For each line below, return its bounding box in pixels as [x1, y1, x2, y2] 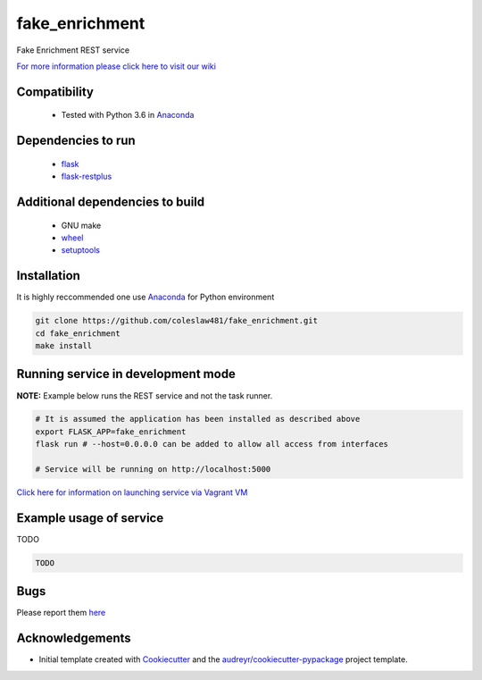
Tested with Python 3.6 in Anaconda [61, 110, 195, 121]
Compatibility [16, 84, 94, 99]
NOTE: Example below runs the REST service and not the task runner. [16, 390, 273, 401]
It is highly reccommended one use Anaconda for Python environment [16, 291, 275, 303]
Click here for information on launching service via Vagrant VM [16, 487, 248, 498]
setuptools [61, 245, 100, 256]
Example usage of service [16, 510, 164, 525]
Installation [16, 268, 80, 283]
